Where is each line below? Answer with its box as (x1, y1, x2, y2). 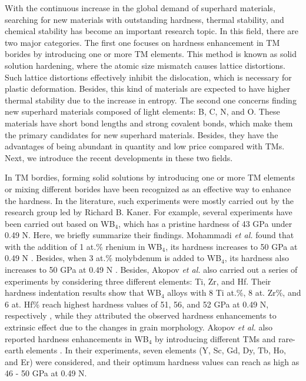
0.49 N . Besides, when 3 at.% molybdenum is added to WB (5, 252, 222, 264)
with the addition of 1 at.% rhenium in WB (5, 240, 162, 252)
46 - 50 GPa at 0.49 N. (5, 367, 87, 379)
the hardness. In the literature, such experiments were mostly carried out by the (5, 194, 294, 206)
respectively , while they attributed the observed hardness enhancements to (5, 309, 277, 322)
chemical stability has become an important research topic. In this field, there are (5, 25, 299, 37)
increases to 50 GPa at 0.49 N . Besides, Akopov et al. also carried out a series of (5, 263, 298, 276)
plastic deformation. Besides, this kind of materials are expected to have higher (5, 82, 290, 95)
